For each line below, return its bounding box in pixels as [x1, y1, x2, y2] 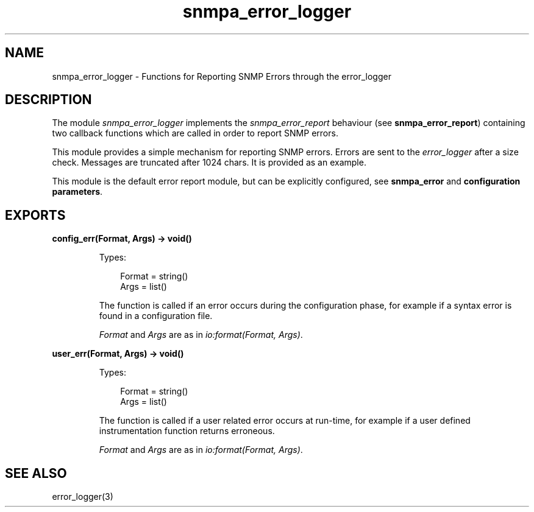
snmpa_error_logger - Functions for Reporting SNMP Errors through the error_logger [52, 71, 391, 82]
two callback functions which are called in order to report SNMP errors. [52, 128, 338, 139]
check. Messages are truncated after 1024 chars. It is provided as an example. [52, 157, 366, 168]
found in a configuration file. [99, 310, 213, 321]
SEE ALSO [5, 465, 67, 481]
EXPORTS [5, 207, 66, 223]
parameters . [52, 186, 103, 197]
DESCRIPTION [5, 92, 92, 108]
